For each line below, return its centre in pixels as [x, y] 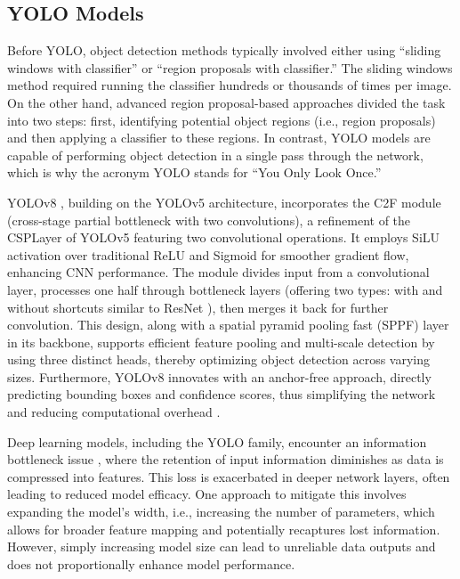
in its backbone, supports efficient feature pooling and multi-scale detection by [221, 342]
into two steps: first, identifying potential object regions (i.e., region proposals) [222, 120]
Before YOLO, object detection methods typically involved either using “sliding [224, 50]
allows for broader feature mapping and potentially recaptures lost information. [224, 529]
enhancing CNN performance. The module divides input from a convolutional [218, 272]
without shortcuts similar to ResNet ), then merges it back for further [198, 307]
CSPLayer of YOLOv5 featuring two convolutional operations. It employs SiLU [224, 237]
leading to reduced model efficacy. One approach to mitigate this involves [207, 494]
